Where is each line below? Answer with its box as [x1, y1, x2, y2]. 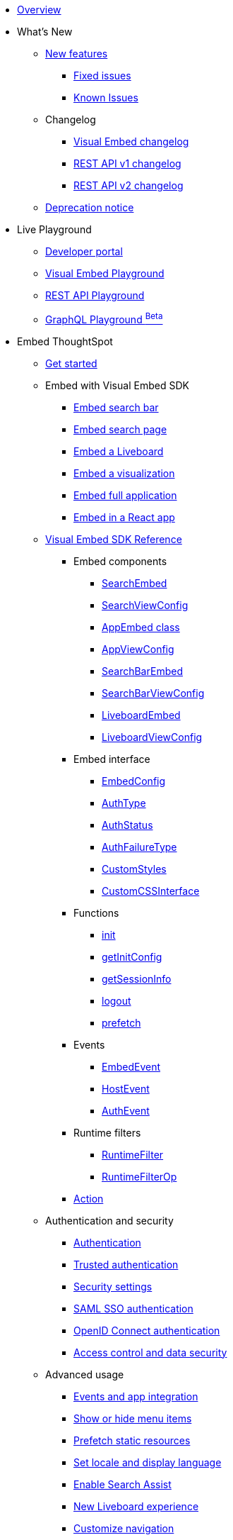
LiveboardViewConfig [102, 730, 203, 743]
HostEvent [102, 1082, 150, 1095]
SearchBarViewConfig [102, 686, 205, 699]
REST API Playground [45, 289, 145, 301]
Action [73, 1192, 104, 1205]
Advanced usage [45, 1368, 124, 1380]
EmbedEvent [102, 1060, 161, 1073]
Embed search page [73, 423, 167, 435]
